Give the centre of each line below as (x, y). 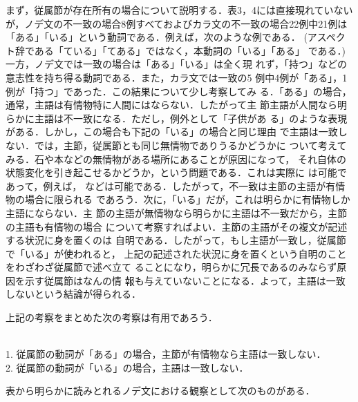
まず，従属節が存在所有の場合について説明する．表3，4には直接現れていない (179, 10)
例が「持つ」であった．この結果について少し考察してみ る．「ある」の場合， (179, 91)
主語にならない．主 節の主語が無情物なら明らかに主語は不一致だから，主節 (177, 212)
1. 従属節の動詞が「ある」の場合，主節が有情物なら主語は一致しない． (166, 354)
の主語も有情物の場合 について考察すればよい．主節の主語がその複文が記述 (177, 226)
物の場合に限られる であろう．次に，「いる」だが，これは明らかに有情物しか (178, 199)
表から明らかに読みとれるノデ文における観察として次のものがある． (160, 391)
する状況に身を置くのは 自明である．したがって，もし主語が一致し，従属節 (176, 240)
